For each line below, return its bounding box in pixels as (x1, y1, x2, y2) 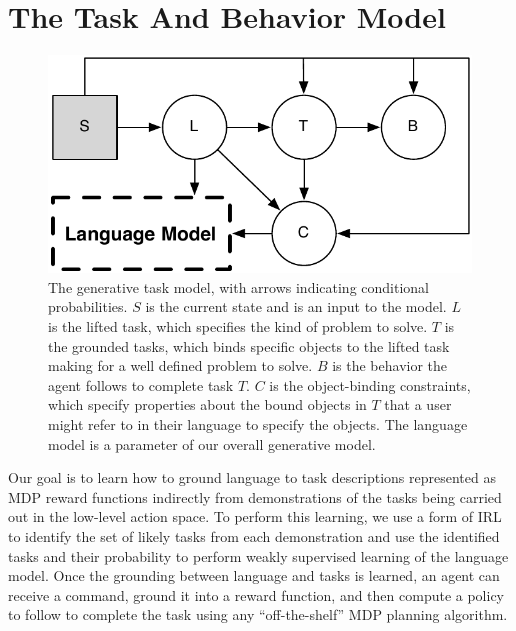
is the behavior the (332, 355, 448, 376)
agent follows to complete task (48, 374, 234, 395)
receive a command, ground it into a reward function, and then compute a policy (8, 584, 505, 605)
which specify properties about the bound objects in (48, 394, 367, 415)
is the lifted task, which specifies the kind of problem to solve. (48, 316, 428, 337)
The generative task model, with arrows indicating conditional (48, 276, 430, 297)
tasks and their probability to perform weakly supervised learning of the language (8, 545, 509, 566)
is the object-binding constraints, (269, 374, 471, 395)
